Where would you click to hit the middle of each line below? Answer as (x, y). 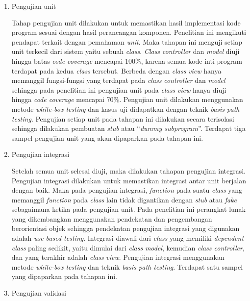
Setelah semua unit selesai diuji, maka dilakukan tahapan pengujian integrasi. (128, 170)
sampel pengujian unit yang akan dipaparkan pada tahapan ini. (107, 138)
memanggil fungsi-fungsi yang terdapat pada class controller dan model (118, 80)
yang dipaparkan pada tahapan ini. (64, 276)
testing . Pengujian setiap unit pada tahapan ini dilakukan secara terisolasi (123, 118)
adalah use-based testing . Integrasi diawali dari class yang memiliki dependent (128, 238)
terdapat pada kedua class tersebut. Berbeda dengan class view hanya (116, 70)
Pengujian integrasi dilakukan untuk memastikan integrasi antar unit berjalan (129, 180)
